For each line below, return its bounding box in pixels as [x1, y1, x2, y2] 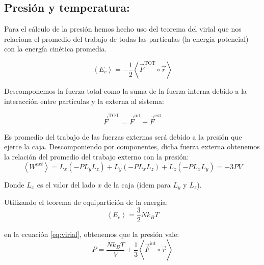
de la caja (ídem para [104, 179, 171, 190]
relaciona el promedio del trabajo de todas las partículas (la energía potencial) [4, 33, 249, 44]
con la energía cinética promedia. [4, 43, 107, 54]
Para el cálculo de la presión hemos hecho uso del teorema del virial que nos [4, 23, 242, 34]
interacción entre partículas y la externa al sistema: [4, 95, 164, 106]
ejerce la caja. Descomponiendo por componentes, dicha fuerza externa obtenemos [4, 141, 260, 152]
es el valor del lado [37, 179, 95, 190]
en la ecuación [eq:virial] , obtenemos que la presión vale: [4, 228, 179, 239]
